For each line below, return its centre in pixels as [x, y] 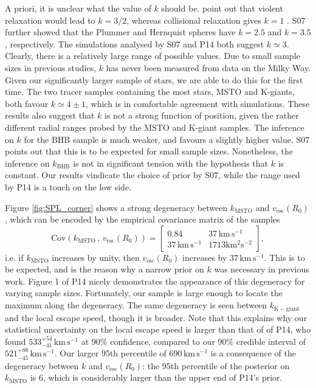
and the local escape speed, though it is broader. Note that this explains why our [156, 317]
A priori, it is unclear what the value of [78, 8]
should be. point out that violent [222, 8]
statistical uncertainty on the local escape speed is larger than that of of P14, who [158, 329]
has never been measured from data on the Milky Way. [208, 67]
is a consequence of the [253, 353]
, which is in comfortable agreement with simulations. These [197, 103]
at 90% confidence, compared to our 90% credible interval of [193, 341]
